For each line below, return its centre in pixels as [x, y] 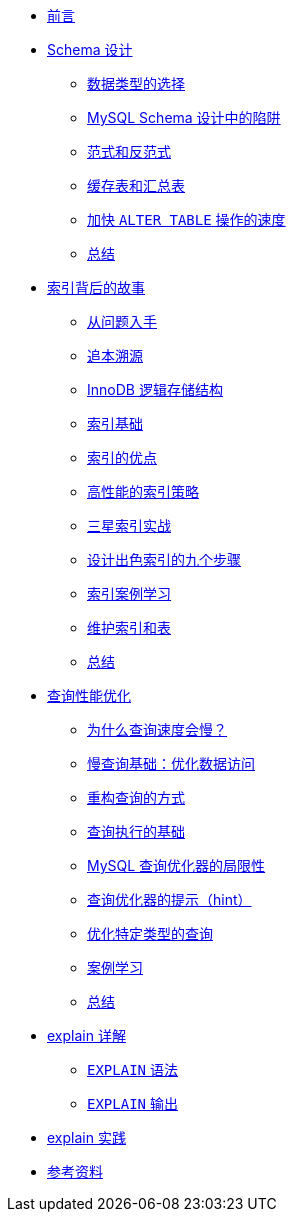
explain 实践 [86, 1137]
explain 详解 [86, 1035]
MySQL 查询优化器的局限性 [176, 865]
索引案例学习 [129, 593]
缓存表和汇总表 [136, 185]
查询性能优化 [89, 695]
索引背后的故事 [96, 287]
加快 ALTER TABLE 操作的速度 [186, 219]
